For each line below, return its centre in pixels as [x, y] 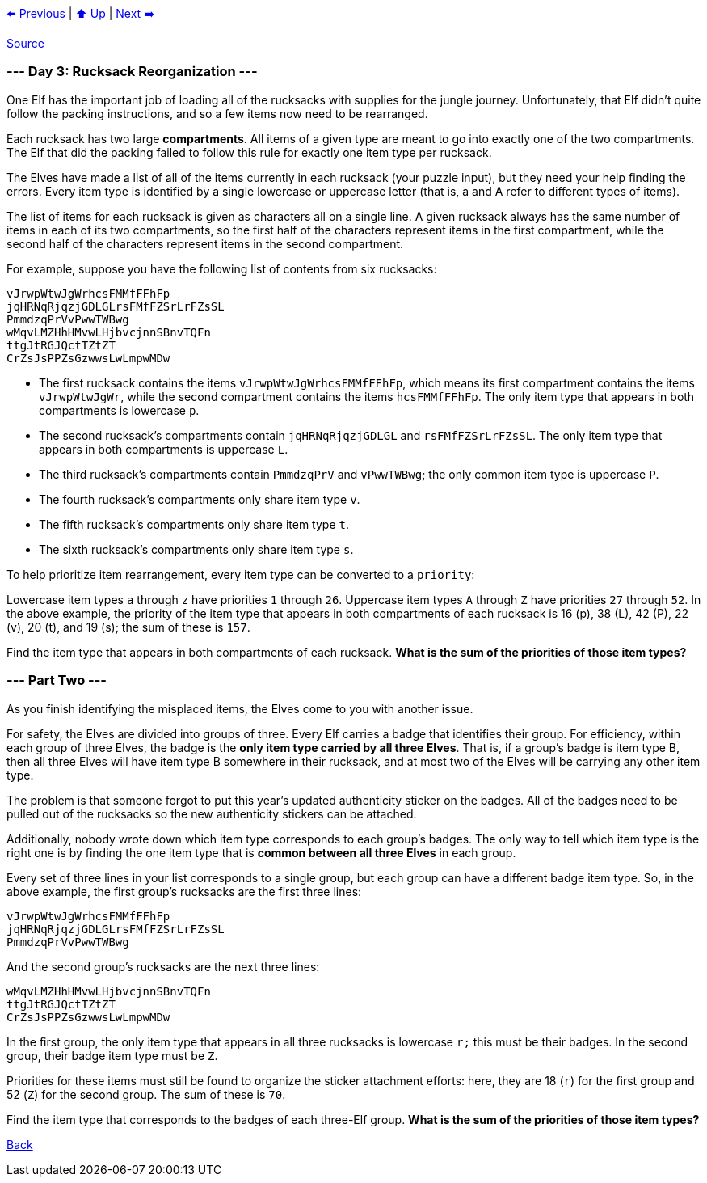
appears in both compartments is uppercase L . [164, 449]
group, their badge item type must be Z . [112, 1055]
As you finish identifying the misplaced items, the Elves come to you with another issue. [240, 708]
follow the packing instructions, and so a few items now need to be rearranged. [217, 113]
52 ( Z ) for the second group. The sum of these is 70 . [146, 1094]
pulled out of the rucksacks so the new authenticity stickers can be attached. [212, 813]
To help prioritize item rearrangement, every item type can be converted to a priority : [241, 574]
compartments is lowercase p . [119, 410]
